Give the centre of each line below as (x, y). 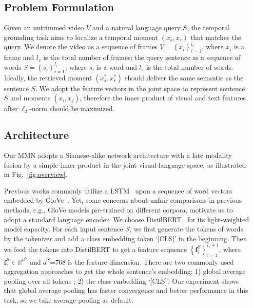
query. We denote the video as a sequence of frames (81, 47)
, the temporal (208, 28)
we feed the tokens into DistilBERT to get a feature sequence (96, 249)
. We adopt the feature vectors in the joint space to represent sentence (140, 88)
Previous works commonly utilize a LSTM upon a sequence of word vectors (118, 190)
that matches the (216, 37)
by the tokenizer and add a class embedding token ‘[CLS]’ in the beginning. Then (126, 238)
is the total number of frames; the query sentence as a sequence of (142, 57)
